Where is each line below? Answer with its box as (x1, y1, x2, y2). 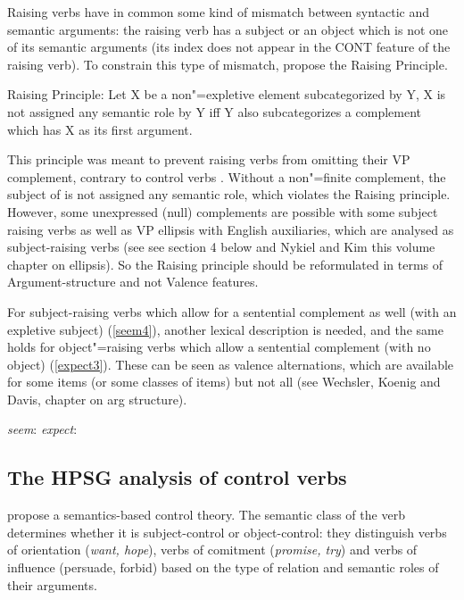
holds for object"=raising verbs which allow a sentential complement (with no (7, 337, 431, 356)
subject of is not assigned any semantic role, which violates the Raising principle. (7, 185, 451, 204)
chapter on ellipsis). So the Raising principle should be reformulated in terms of (7, 254, 443, 273)
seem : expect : (7, 420, 78, 438)
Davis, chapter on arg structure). (7, 389, 187, 408)
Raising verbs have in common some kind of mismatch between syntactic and (7, 3, 430, 21)
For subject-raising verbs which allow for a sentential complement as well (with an (7, 302, 457, 321)
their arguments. (7, 575, 97, 594)
